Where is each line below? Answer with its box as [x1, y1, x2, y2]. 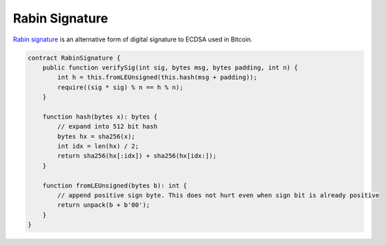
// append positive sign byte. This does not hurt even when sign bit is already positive [57, 192, 380, 199]
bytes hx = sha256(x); [57, 132, 136, 140]
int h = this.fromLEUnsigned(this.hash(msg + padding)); [57, 74, 258, 81]
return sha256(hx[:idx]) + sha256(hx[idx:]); [57, 152, 217, 160]
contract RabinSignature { [27, 53, 121, 62]
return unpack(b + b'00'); [57, 201, 150, 209]
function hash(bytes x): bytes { [42, 112, 158, 121]
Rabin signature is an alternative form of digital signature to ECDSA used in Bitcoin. [13, 35, 253, 44]
